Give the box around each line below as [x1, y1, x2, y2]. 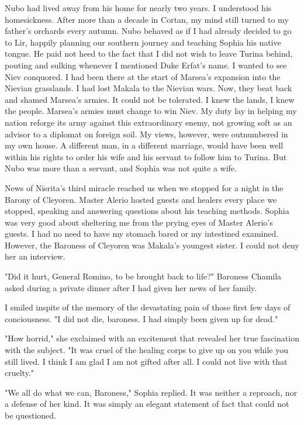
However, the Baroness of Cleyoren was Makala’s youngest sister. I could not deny [5, 239, 299, 251]
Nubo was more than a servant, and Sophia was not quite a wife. [5, 162, 237, 174]
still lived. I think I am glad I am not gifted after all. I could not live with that [5, 355, 288, 367]
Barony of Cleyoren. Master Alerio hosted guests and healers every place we [5, 193, 277, 205]
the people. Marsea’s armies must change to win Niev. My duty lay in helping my [5, 105, 297, 117]
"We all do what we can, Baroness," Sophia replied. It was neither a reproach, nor [5, 386, 297, 398]
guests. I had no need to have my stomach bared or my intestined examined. [5, 227, 279, 240]
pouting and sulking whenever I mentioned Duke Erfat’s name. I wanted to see [5, 58, 287, 71]
